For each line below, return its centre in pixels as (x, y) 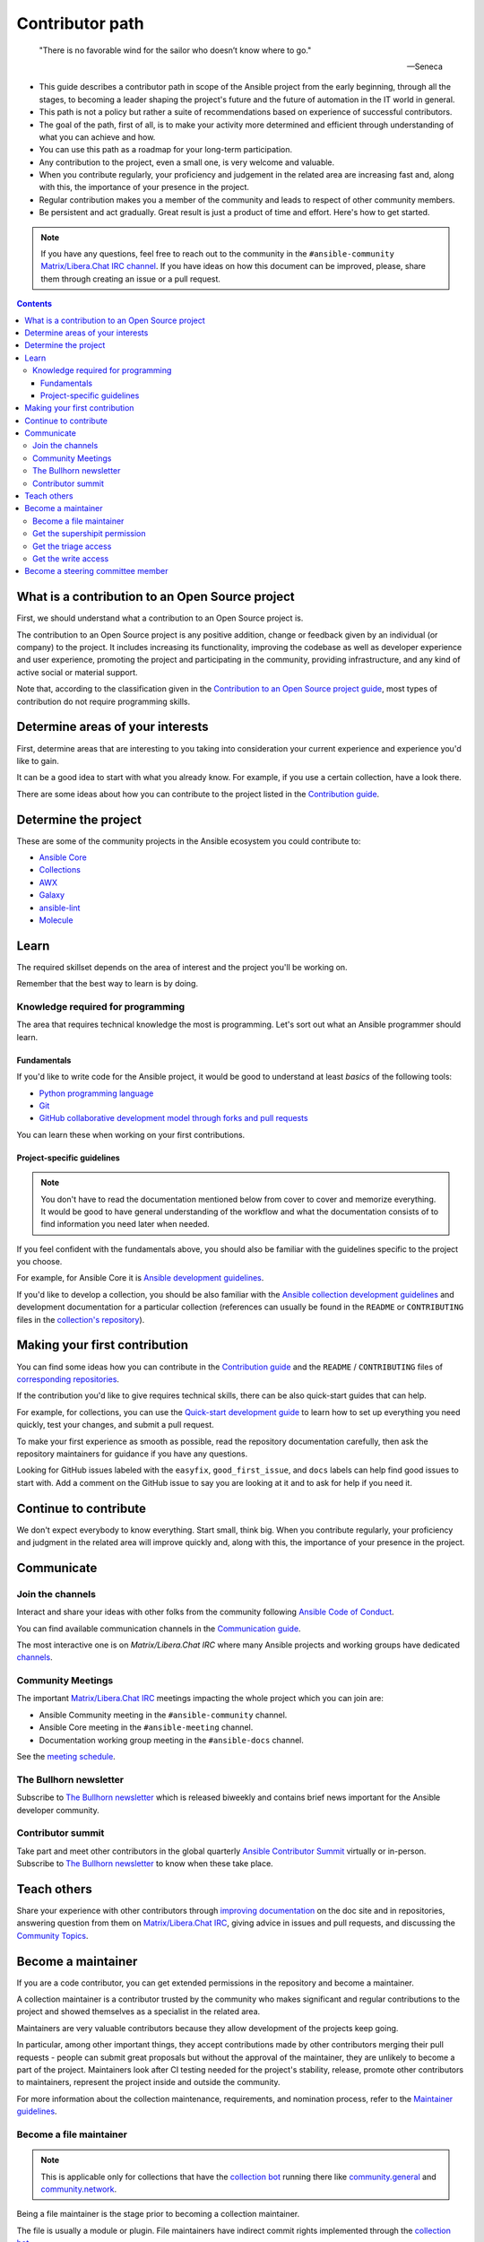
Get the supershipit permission (90, 534)
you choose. (39, 1262)
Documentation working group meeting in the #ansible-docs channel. (172, 1740)
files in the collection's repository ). (81, 1319)
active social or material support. (77, 672)
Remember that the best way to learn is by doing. (108, 984)
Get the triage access (72, 546)
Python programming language (96, 1093)
